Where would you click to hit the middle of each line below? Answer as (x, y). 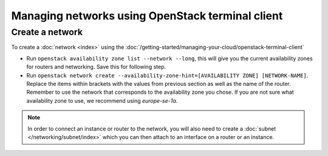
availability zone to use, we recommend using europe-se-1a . (102, 100)
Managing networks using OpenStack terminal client (147, 16)
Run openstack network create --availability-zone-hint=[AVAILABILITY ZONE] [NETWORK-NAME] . (167, 75)
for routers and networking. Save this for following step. (96, 67)
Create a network (47, 32)
